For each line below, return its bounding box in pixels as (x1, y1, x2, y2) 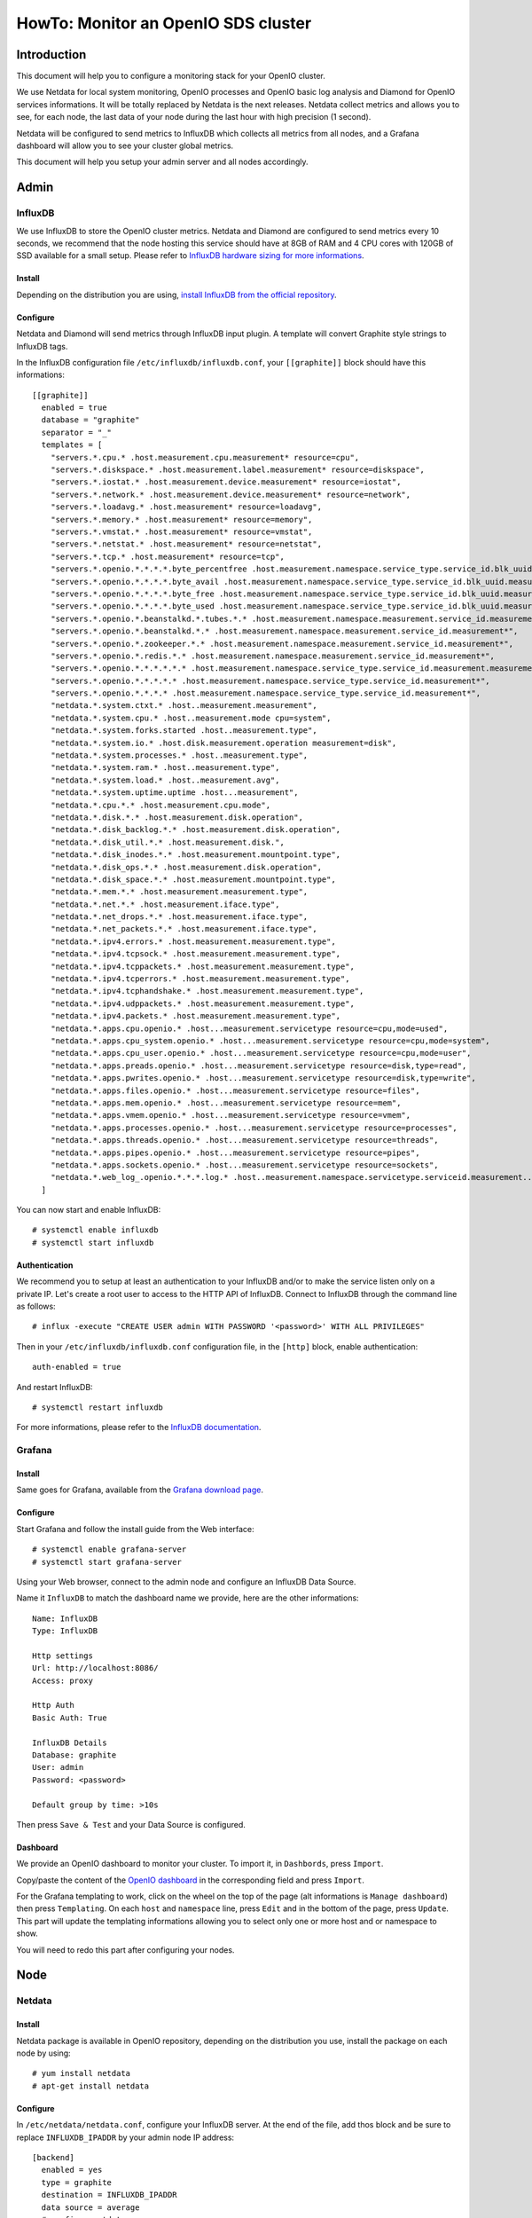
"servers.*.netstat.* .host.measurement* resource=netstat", (50, 539, 323, 549)
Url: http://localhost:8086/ (32, 1663, 159, 1673)
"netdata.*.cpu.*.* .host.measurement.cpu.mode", (50, 799, 270, 810)
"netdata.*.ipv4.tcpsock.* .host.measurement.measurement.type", (50, 949, 341, 959)
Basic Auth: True (32, 1712, 107, 1723)
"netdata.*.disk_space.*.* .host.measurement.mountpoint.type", (50, 874, 336, 885)
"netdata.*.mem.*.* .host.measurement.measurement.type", (50, 887, 309, 897)
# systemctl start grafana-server (32, 1557, 182, 1567)
